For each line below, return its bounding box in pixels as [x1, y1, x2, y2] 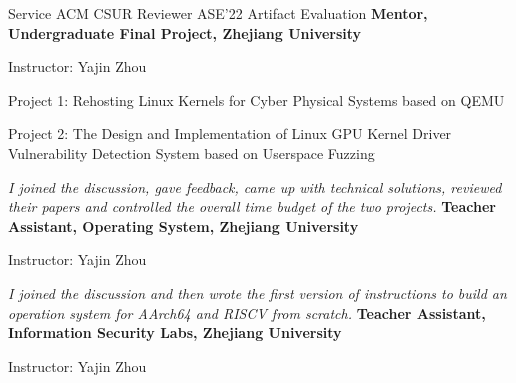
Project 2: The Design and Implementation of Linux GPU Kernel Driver [8, 123, 452, 144]
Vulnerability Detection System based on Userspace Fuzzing [8, 142, 375, 163]
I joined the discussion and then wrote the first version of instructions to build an [8, 282, 507, 303]
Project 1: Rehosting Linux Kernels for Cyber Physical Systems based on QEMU [8, 89, 505, 110]
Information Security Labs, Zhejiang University [8, 322, 342, 343]
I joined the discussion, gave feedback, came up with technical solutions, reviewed [8, 176, 502, 197]
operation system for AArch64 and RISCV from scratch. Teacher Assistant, [8, 302, 486, 323]
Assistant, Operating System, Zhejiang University [8, 215, 359, 236]
